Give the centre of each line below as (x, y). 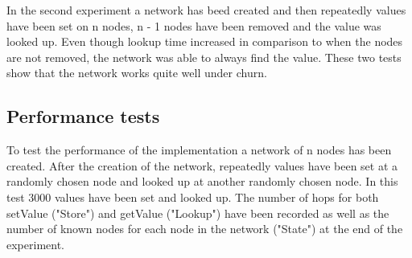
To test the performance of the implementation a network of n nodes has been (199, 150)
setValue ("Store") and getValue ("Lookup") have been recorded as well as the (198, 213)
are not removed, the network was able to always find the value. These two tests (204, 57)
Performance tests (83, 116)
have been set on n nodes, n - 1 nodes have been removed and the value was (194, 25)
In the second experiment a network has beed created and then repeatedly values (206, 10)
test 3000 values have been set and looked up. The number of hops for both (193, 197)
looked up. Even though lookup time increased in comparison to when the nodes (205, 41)
